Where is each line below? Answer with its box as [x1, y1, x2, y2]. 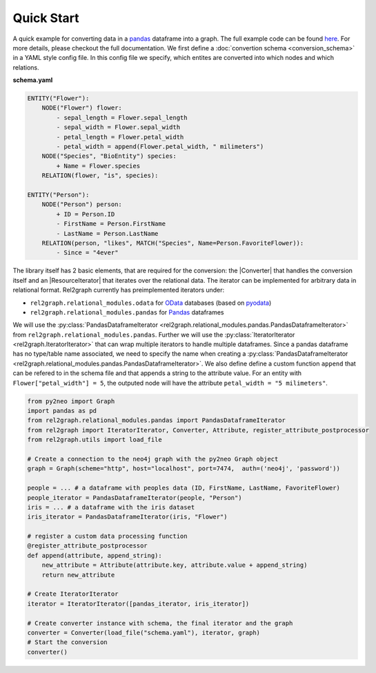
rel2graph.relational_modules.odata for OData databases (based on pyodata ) [30, 299, 272, 307]
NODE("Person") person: [41, 201, 122, 208]
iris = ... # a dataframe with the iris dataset [27, 503, 195, 511]
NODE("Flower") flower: [41, 104, 122, 112]
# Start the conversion [27, 639, 108, 646]
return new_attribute [41, 571, 115, 579]
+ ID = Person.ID [56, 210, 115, 218]
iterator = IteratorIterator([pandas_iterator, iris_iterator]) [27, 600, 250, 607]
